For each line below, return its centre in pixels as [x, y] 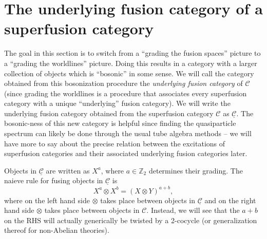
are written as [68, 170]
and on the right [230, 200]
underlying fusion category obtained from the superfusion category [109, 113]
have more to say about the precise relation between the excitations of [115, 143]
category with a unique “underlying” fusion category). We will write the [117, 103]
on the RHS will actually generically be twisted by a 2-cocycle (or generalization [131, 220]
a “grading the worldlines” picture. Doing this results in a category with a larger [131, 63]
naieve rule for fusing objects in [54, 180]
